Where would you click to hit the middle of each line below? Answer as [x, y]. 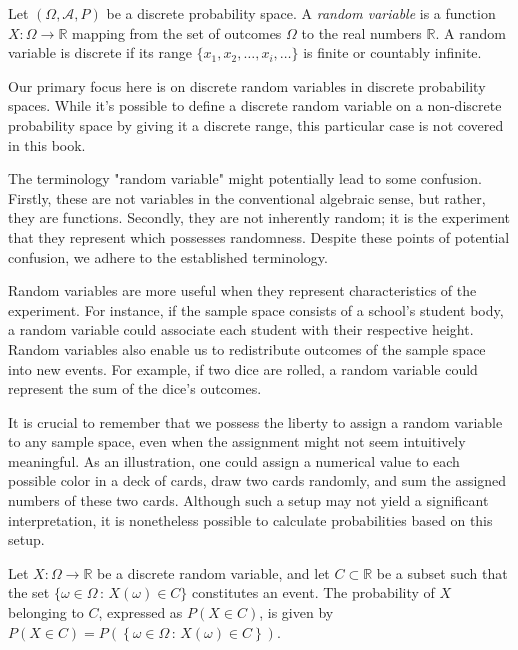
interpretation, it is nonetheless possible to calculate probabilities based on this [250, 519]
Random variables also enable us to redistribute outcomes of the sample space [247, 348]
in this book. [47, 144]
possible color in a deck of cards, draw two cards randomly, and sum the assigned [257, 480]
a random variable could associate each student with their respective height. [241, 329]
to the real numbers [361, 32]
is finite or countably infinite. [392, 52]
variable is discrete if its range [100, 52]
